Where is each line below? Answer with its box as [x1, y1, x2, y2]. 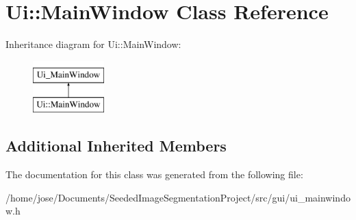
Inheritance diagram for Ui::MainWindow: [5, 37, 181, 51]
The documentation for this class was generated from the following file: [5, 167, 303, 182]
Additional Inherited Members [5, 135, 227, 156]
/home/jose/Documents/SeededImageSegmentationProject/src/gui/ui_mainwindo [5, 190, 351, 204]
